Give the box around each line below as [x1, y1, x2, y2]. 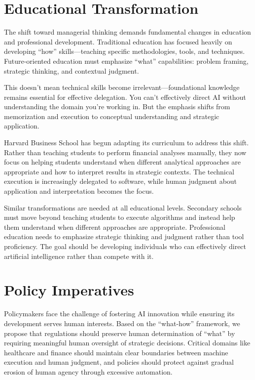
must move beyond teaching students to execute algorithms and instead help [4, 212, 235, 222]
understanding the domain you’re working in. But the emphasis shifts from [4, 101, 230, 112]
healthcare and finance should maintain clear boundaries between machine [4, 347, 228, 357]
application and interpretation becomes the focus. [4, 186, 154, 196]
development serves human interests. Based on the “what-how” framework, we [4, 318, 240, 328]
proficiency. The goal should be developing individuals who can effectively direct [4, 241, 247, 251]
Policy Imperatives [4, 280, 134, 300]
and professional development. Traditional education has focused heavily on [4, 36, 232, 46]
